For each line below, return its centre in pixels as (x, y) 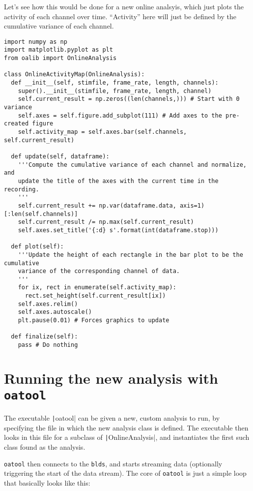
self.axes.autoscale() (55, 312)
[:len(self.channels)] (41, 214)
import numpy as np (36, 42)
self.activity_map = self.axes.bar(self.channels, (102, 132)
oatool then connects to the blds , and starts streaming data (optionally (113, 463)
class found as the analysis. (45, 447)
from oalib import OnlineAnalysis (60, 58)
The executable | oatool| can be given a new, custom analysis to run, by (112, 418)
